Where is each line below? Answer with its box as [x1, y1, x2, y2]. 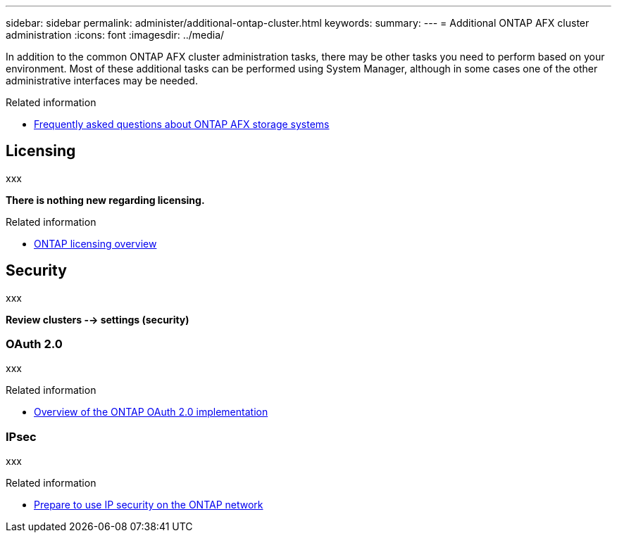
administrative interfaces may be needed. [6, 75, 198, 87]
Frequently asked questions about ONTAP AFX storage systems [34, 118, 330, 130]
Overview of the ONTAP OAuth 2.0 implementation [34, 406, 268, 418]
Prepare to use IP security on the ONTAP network [34, 499, 263, 511]
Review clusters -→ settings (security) [6, 313, 189, 326]
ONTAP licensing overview [34, 237, 157, 250]
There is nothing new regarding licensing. [6, 193, 205, 206]
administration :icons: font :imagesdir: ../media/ [6, 29, 225, 41]
